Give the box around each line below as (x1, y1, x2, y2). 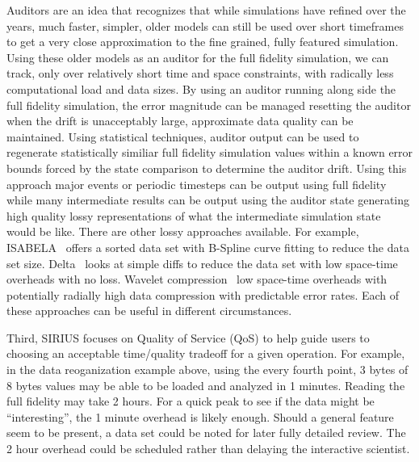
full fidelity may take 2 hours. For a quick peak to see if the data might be (6, 393, 375, 409)
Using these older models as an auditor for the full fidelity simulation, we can (6, 48, 389, 65)
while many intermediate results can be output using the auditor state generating (6, 191, 410, 208)
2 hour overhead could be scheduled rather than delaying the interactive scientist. (6, 440, 410, 457)
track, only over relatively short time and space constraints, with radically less (6, 65, 394, 82)
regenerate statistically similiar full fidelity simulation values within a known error (6, 144, 413, 161)
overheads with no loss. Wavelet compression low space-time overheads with (6, 271, 388, 288)
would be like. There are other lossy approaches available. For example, (6, 223, 359, 240)
